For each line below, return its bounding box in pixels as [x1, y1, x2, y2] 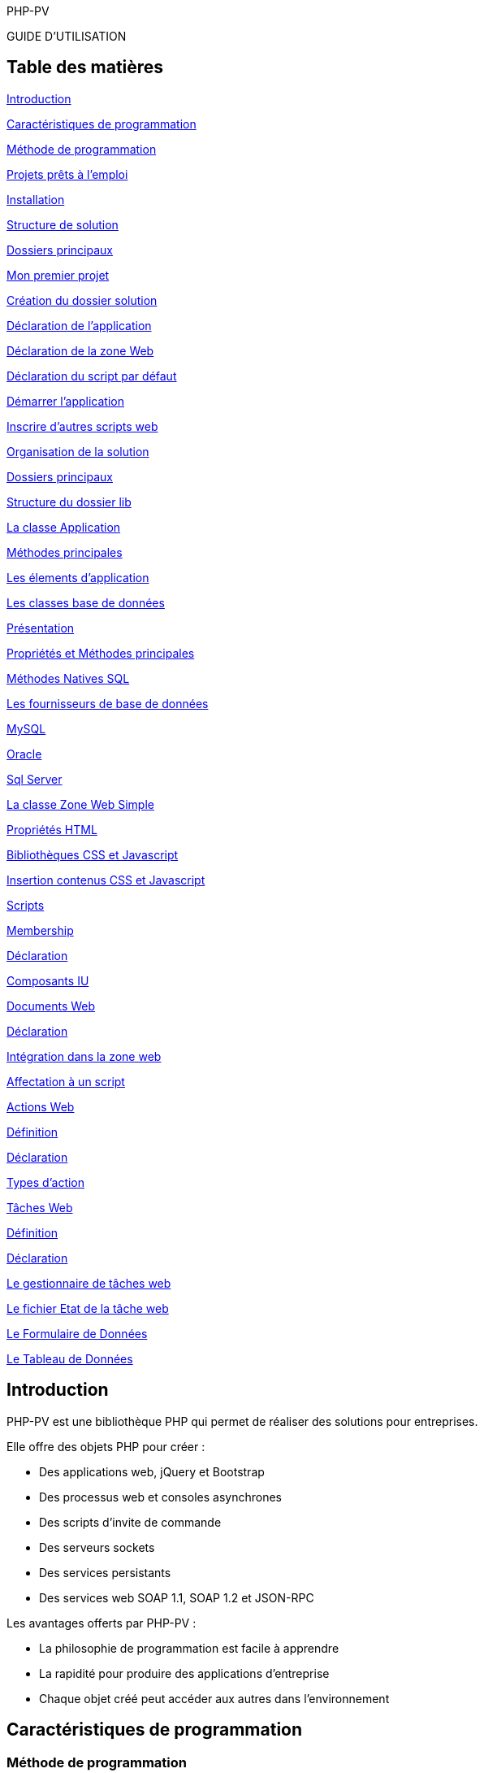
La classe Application [6, 519, 121, 534]
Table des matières [6, 57, 164, 78]
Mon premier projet [6, 267, 110, 282]
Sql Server [6, 771, 63, 786]
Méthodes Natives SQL [6, 671, 130, 685]
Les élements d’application [6, 570, 149, 584]
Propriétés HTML [6, 822, 97, 837]
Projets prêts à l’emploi [6, 167, 128, 181]
